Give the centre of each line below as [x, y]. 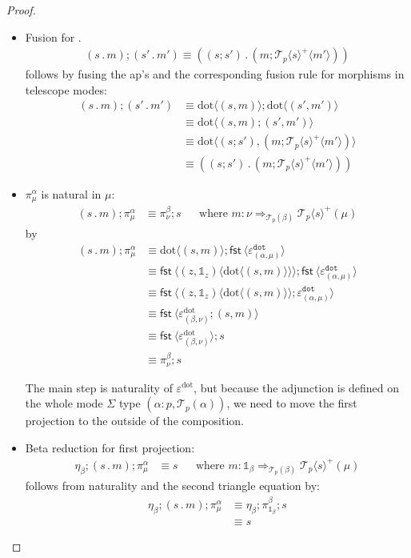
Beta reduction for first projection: [110, 447]
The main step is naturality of [99, 387]
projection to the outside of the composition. [135, 421]
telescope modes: [66, 89]
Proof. [21, 10]
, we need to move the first [292, 403]
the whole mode [64, 403]
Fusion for [50, 36]
